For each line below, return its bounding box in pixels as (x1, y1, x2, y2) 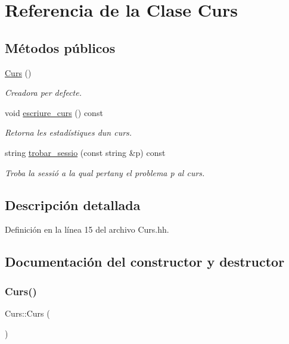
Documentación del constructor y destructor (5, 252, 285, 271)
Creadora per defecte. (5, 86, 82, 99)
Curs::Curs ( (5, 307, 50, 319)
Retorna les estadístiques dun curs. (5, 126, 132, 139)
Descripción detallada (5, 195, 141, 214)
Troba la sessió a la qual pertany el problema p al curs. (5, 166, 205, 179)
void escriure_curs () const (5, 106, 103, 118)
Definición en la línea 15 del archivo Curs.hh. (5, 223, 169, 236)
